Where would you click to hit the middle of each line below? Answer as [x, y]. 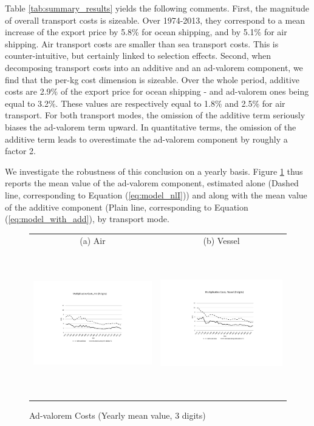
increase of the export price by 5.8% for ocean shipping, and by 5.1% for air [146, 32]
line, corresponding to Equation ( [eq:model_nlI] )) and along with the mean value [156, 194]
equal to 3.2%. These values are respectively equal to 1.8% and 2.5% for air [145, 103]
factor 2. [20, 151]
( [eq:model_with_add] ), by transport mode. [87, 219]
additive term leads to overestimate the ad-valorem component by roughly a [146, 139]
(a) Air [93, 241]
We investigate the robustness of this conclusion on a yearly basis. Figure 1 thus [154, 171]
